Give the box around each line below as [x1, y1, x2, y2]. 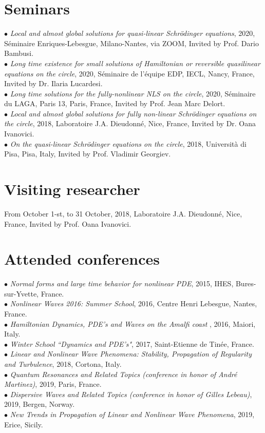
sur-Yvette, [4, 288, 39, 299]
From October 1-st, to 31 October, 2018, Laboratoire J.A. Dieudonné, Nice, [4, 208, 242, 219]
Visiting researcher [4, 179, 140, 200]
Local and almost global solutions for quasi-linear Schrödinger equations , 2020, [10, 28, 255, 38]
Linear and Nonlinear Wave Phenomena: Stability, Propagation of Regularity [10, 348, 252, 359]
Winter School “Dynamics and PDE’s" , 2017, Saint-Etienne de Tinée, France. [10, 338, 254, 349]
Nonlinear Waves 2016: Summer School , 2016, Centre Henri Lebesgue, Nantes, [10, 298, 257, 309]
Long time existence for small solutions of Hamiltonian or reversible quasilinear [10, 57, 260, 68]
